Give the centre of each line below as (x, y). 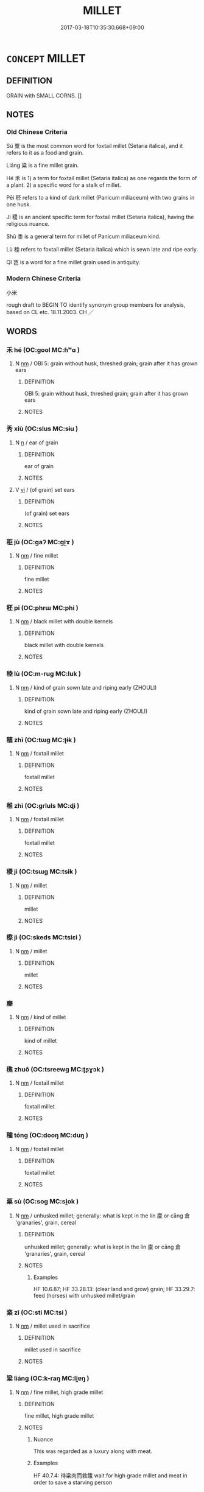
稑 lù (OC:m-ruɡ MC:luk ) (44, 674)
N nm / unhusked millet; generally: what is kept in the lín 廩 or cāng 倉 (102, 1216)
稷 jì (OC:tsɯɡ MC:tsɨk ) (42, 872)
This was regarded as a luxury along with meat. (93, 1451)
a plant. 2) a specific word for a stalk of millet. (64, 185)
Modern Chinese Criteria (44, 279)
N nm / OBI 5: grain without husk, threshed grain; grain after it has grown (106, 363)
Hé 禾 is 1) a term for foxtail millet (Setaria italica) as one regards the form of (102, 178)
